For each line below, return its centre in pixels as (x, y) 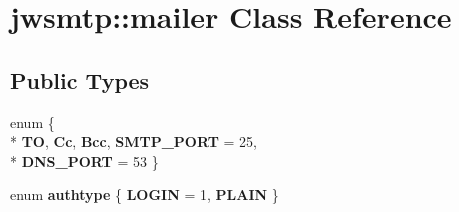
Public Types (80, 79)
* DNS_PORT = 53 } (84, 160)
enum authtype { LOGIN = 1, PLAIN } (144, 194)
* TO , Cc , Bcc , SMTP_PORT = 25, (133, 141)
